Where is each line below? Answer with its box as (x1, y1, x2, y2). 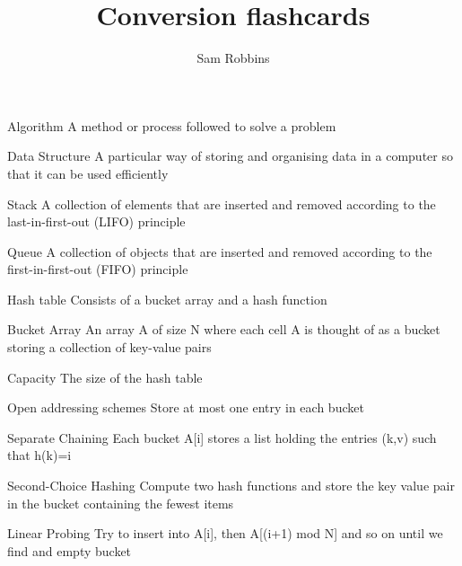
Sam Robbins (196, 49, 270, 67)
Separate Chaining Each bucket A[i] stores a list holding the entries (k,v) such (7, 428, 437, 447)
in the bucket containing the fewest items (7, 493, 234, 512)
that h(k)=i (7, 446, 72, 464)
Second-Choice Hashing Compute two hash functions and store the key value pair (7, 476, 455, 495)
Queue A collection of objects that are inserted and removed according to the (7, 242, 432, 261)
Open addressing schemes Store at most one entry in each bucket (7, 398, 364, 417)
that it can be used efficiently (7, 164, 169, 182)
